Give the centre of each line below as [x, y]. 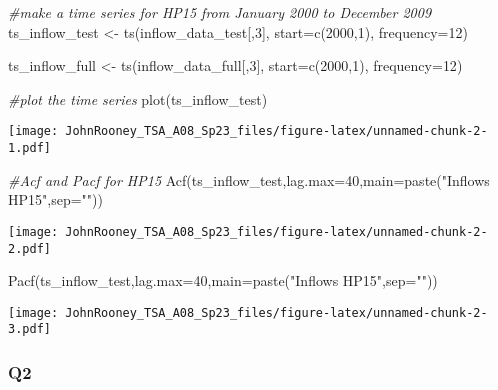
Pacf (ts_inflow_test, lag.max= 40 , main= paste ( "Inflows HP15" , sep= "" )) [223, 280]
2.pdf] [29, 248]
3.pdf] [29, 329]
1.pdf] [29, 148]
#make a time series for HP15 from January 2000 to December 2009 [220, 12]
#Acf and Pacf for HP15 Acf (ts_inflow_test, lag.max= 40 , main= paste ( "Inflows [249, 179]
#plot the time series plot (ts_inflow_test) [138, 98]
